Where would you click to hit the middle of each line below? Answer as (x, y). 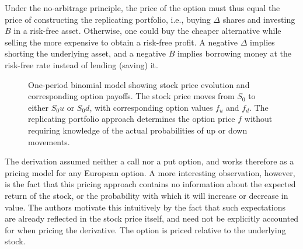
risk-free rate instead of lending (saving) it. (81, 64)
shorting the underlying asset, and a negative (86, 53)
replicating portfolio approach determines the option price (132, 119)
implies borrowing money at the (235, 53)
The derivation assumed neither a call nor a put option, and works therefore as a (149, 161)
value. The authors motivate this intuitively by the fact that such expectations (145, 207)
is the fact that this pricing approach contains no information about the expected (150, 184)
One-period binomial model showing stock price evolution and (139, 84)
